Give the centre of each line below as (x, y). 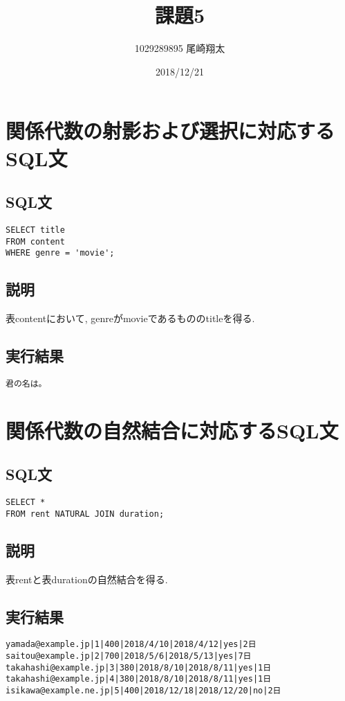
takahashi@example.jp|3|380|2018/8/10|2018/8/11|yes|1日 (139, 667)
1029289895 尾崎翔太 (180, 48)
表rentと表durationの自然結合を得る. (87, 579)
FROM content (35, 241)
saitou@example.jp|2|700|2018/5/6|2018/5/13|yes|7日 (129, 656)
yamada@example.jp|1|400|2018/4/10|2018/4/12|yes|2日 (131, 645)
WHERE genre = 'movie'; (60, 253)
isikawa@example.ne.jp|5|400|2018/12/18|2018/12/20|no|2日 (143, 691)
